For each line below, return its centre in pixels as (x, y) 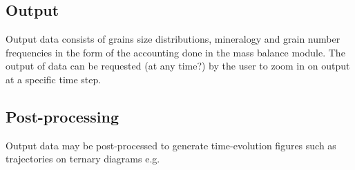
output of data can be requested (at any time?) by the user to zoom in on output (178, 66)
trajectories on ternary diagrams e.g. (83, 159)
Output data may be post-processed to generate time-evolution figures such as (171, 145)
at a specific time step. (54, 79)
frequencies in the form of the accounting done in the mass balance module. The (175, 52)
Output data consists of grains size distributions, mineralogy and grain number (173, 39)
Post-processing (63, 116)
